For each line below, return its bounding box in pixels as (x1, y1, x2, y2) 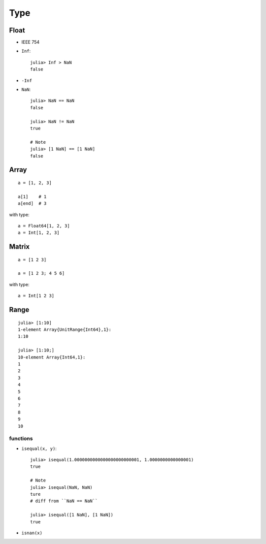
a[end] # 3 (18, 201, 47, 206)
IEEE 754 (21, 39, 40, 45)
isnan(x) (21, 530, 43, 536)
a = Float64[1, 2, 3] (18, 223, 70, 228)
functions (9, 435, 33, 442)
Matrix (9, 243, 30, 251)
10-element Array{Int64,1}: (18, 354, 86, 360)
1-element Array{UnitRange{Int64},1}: (18, 327, 112, 332)
